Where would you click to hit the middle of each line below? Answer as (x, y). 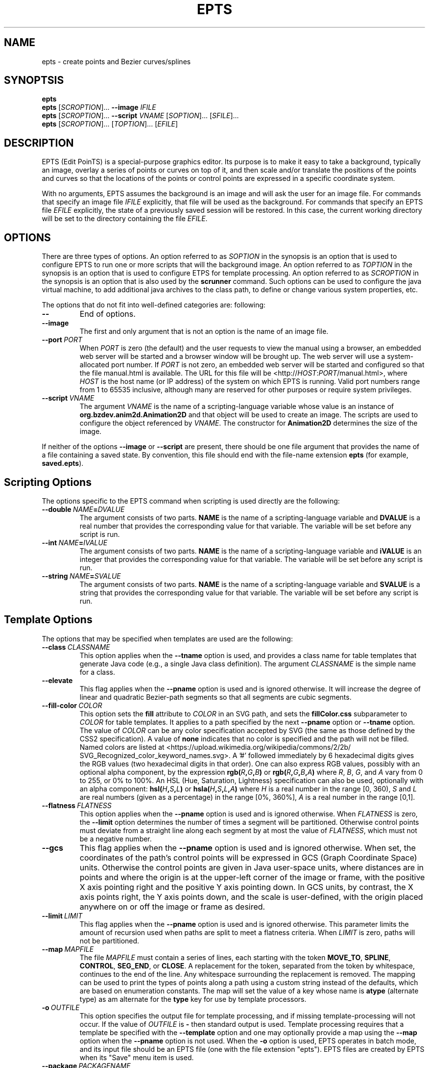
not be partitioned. (109, 941)
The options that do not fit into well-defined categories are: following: (154, 305)
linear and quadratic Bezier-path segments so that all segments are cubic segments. (215, 697)
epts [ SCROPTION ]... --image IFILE (99, 107)
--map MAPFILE (68, 949)
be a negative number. (116, 839)
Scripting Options (48, 482)
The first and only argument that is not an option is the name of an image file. (204, 331)
